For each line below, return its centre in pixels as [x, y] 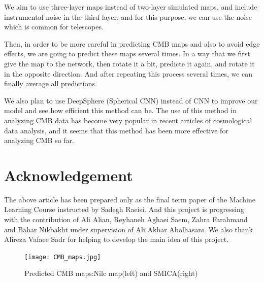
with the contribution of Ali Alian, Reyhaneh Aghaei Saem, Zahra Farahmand [126, 219]
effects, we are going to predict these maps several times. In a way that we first [127, 54]
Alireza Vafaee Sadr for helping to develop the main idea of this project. [117, 239]
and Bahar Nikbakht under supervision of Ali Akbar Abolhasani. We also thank [128, 229]
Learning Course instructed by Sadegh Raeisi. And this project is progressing [124, 209]
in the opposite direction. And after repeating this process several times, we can [128, 73]
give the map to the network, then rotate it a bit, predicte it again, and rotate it [129, 63]
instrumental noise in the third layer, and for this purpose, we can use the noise [128, 16]
